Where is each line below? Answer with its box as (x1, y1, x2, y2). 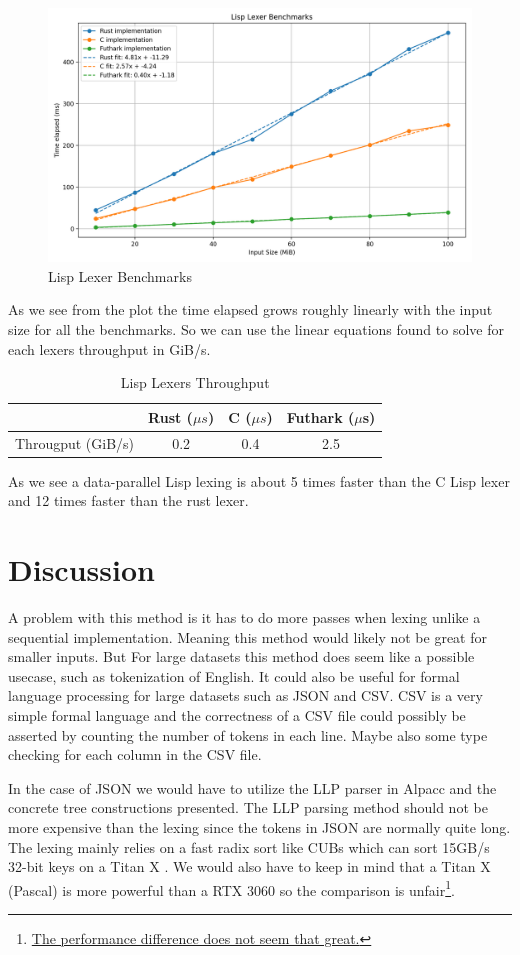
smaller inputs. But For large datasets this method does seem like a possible (8, 646, 475, 667)
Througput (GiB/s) (15, 432, 135, 453)
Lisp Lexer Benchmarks (48, 265, 192, 286)
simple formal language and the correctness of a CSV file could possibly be (8, 705, 466, 726)
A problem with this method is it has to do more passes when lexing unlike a (8, 607, 481, 628)
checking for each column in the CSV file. (8, 744, 262, 765)
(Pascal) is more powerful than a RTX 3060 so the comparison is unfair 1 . (8, 876, 455, 900)
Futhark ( (286, 406, 355, 427)
